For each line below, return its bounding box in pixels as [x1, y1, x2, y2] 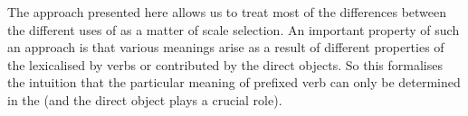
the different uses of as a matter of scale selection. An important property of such [7, 20, 460, 39]
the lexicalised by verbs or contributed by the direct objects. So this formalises [7, 55, 443, 74]
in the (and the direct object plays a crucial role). [7, 90, 282, 109]
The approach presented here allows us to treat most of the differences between [7, 3, 447, 21]
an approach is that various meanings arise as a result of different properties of [7, 38, 444, 57]
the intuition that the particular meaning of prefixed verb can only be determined [7, 73, 461, 92]
